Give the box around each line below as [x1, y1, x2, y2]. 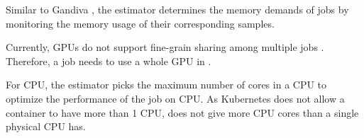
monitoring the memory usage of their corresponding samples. [6, 16, 275, 30]
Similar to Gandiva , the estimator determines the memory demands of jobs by [6, 2, 349, 16]
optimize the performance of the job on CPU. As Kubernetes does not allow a [6, 91, 345, 105]
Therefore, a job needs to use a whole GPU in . [6, 53, 211, 68]
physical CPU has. [6, 119, 86, 134]
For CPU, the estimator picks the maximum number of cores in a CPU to [6, 77, 327, 92]
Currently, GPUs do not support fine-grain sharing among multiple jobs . [6, 40, 324, 54]
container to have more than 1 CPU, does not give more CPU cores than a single [6, 105, 359, 120]
